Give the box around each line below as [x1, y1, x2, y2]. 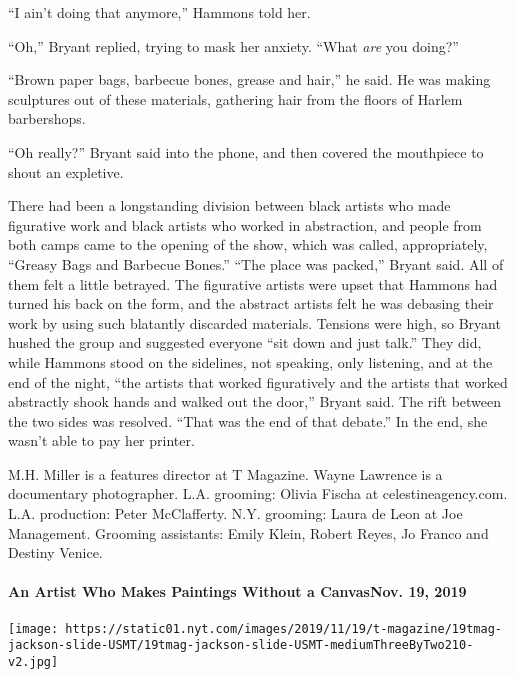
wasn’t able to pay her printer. [8, 430, 195, 451]
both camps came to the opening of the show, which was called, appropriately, [8, 234, 488, 255]
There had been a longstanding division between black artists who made [8, 195, 451, 216]
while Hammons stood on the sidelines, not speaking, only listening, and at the [8, 351, 493, 372]
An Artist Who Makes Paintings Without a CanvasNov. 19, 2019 [8, 581, 467, 602]
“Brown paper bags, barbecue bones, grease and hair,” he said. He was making [8, 69, 491, 90]
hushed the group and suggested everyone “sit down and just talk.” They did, [8, 332, 482, 353]
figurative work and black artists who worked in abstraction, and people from [8, 214, 482, 235]
